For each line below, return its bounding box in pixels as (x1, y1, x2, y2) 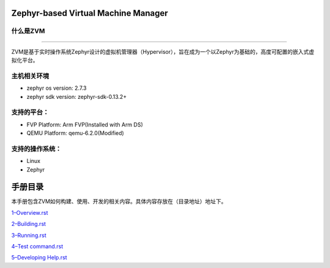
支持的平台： (11, 108, 50, 117)
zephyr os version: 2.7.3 (26, 84, 87, 92)
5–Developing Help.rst (11, 254, 67, 261)
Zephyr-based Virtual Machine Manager (11, 8, 168, 18)
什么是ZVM (11, 27, 45, 35)
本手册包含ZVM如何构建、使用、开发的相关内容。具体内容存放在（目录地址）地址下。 (11, 198, 227, 205)
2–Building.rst (11, 220, 46, 228)
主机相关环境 (11, 71, 50, 80)
